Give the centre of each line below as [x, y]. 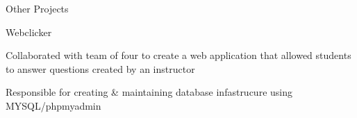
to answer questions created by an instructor [100, 68]
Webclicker [29, 32]
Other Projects [37, 8]
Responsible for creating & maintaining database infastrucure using [149, 92]
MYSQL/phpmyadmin [53, 105]
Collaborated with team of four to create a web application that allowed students [178, 55]
